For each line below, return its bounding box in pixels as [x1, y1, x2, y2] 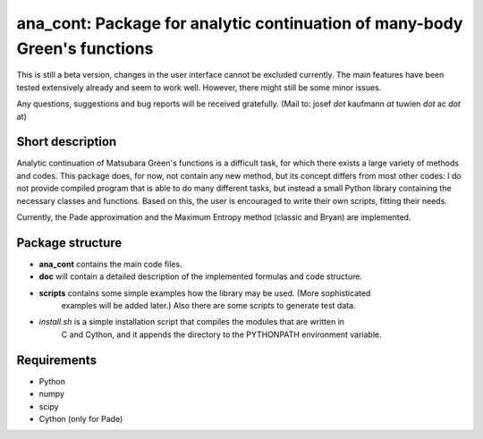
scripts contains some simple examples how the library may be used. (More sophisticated [38, 287, 371, 299]
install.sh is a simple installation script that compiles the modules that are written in [38, 317, 344, 327]
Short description [16, 134, 117, 149]
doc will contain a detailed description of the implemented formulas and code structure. [38, 271, 362, 282]
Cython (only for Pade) [38, 413, 123, 424]
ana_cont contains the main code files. [38, 258, 182, 269]
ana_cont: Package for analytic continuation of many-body [16, 13, 463, 33]
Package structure [16, 235, 123, 250]
